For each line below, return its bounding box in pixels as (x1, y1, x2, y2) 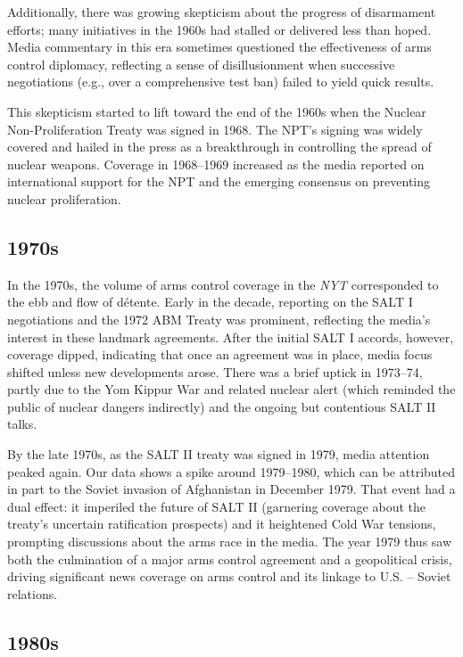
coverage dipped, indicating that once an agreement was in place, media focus (7, 345, 433, 364)
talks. (7, 415, 37, 433)
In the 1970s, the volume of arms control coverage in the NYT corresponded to (7, 275, 439, 293)
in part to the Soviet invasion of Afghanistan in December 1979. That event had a (7, 480, 456, 498)
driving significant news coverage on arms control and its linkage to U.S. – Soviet (7, 567, 451, 586)
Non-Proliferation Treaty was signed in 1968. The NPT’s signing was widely (7, 119, 423, 138)
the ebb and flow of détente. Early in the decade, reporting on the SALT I (7, 292, 413, 311)
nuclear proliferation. (7, 189, 121, 208)
